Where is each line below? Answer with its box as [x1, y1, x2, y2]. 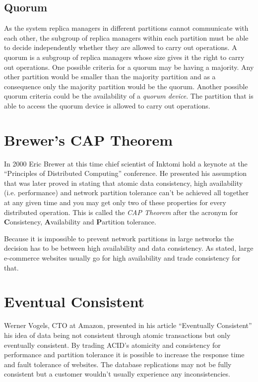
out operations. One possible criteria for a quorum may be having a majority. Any [4, 61, 254, 72]
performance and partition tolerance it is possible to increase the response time [4, 349, 245, 360]
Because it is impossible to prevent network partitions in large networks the [4, 233, 234, 243]
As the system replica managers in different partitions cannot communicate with [4, 23, 249, 33]
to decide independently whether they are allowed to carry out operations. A [4, 42, 237, 53]
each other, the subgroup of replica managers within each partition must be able [4, 32, 249, 43]
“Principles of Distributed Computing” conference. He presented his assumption [4, 168, 247, 178]
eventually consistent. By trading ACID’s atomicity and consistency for [4, 339, 221, 350]
